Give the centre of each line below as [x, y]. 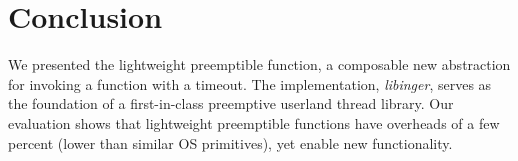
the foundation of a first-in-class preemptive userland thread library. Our [231, 103]
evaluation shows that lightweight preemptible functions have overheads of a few [254, 122]
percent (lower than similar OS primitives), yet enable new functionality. [230, 142]
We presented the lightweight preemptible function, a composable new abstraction [259, 64]
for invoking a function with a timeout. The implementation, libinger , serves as [250, 83]
